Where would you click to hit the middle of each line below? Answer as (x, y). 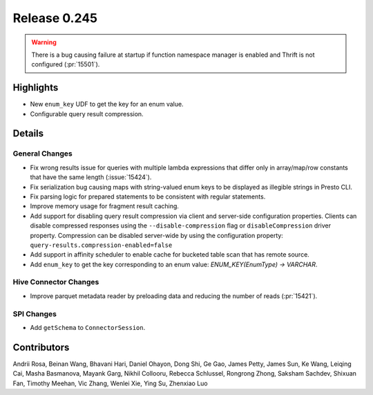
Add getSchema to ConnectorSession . (88, 327)
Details (28, 134)
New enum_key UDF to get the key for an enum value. (107, 104)
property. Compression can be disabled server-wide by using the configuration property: (156, 235)
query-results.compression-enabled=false (101, 245)
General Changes (42, 154)
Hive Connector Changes (56, 282)
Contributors (41, 347)
